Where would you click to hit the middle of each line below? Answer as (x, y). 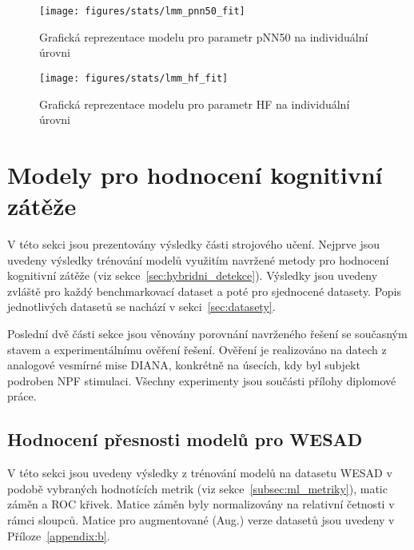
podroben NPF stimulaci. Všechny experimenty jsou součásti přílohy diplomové (202, 380)
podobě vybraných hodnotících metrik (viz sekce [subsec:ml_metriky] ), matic (197, 488)
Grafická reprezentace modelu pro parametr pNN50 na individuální (204, 36)
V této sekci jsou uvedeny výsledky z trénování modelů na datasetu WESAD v (200, 473)
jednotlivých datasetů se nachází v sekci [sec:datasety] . (141, 307)
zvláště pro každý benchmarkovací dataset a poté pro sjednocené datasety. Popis (205, 291)
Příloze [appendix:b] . (59, 535)
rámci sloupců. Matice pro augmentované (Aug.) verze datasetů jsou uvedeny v (201, 519)
